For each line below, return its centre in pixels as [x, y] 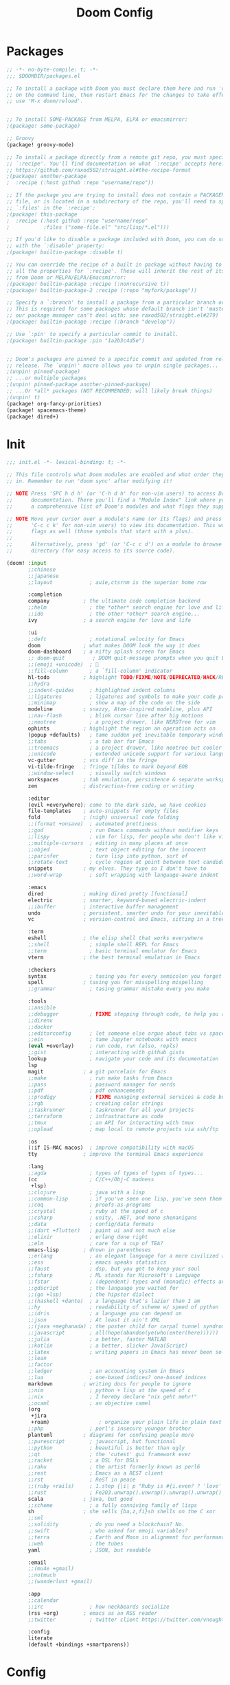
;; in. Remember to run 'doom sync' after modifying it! [90, 481]
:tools [37, 1001]
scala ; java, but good [80, 1499]
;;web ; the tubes [76, 1543]
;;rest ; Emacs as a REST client [96, 1473]
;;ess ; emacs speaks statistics [97, 1262]
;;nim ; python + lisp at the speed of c [110, 1390]
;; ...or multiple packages [47, 378]
